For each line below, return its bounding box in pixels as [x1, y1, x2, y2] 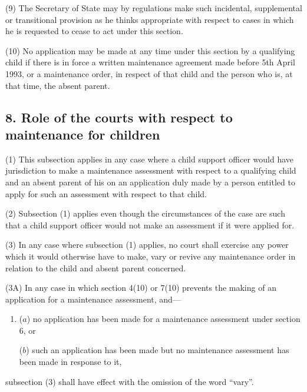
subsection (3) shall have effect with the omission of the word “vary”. [5, 375, 254, 387]
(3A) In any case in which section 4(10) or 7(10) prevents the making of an [5, 281, 276, 294]
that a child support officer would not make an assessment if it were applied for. [5, 218, 295, 231]
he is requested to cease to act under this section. [5, 25, 183, 37]
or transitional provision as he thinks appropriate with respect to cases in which [5, 13, 294, 25]
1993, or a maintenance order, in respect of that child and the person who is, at [5, 67, 293, 79]
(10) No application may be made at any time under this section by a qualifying [5, 44, 295, 57]
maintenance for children [5, 125, 160, 143]
